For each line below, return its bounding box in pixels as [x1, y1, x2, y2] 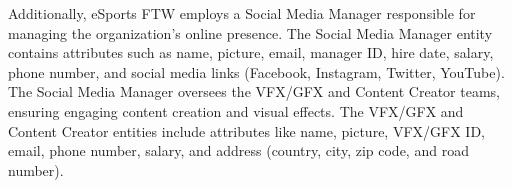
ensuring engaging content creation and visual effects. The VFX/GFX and [8, 100, 464, 121]
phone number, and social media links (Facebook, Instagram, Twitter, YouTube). [8, 61, 505, 82]
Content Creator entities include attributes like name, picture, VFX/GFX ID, [8, 120, 485, 141]
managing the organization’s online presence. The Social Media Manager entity [8, 22, 493, 43]
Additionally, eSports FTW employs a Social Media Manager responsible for [8, 3, 476, 23]
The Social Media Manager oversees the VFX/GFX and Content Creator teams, [8, 81, 500, 102]
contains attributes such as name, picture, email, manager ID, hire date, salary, [8, 42, 494, 63]
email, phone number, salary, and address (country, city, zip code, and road [8, 140, 469, 161]
